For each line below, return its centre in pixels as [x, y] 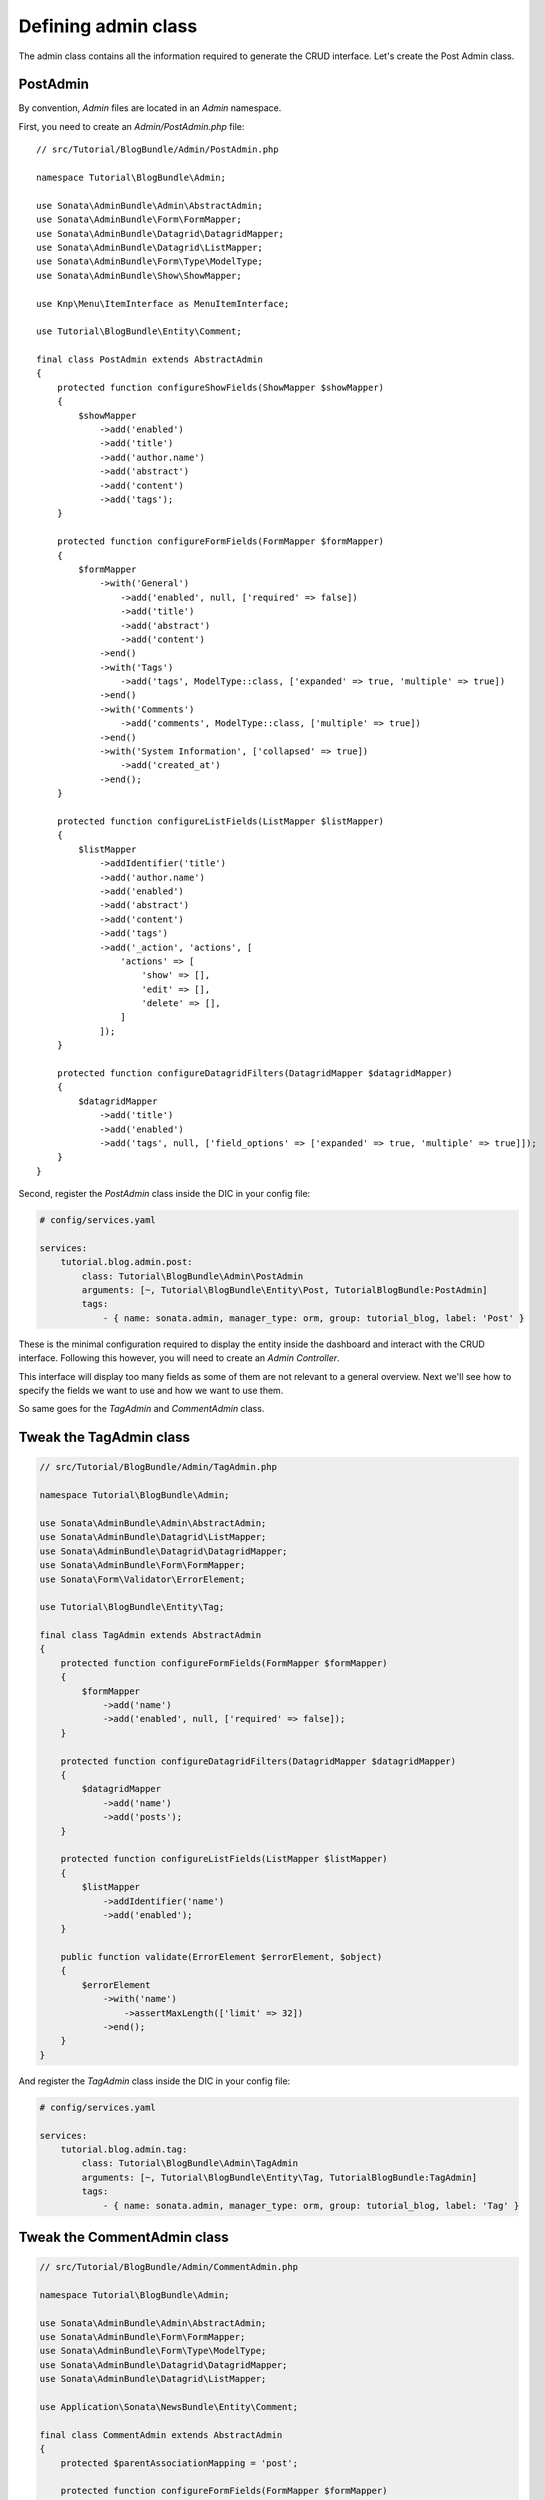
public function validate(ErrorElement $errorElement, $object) [221, 1957]
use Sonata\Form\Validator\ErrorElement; [142, 1579]
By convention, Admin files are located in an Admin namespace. [150, 108]
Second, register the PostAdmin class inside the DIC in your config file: [164, 1194]
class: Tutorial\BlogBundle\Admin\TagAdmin [190, 2163]
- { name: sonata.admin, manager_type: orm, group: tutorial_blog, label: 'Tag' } [311, 2205]
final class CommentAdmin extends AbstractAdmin [161, 2434]
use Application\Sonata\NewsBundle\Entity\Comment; [169, 2407]
